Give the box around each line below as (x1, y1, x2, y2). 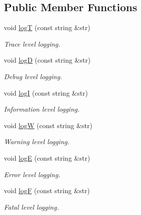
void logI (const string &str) (4, 87, 88, 98)
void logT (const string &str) (4, 22, 90, 33)
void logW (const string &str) (4, 120, 92, 130)
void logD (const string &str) (4, 55, 91, 65)
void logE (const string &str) (4, 152, 90, 163)
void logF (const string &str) (4, 185, 90, 196)
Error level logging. (4, 169, 60, 179)
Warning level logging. (4, 136, 70, 147)
